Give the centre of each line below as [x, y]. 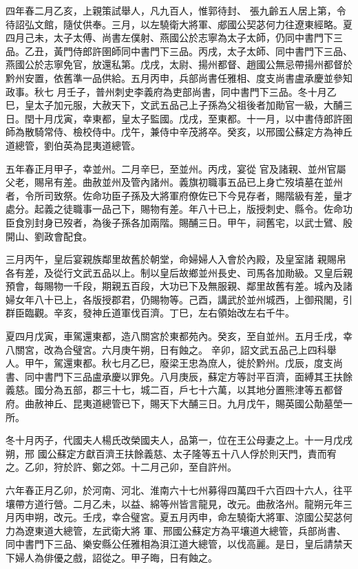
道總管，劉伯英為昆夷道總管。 [73, 145]
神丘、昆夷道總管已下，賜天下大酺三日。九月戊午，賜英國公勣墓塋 [193, 404]
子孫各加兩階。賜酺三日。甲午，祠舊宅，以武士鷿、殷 [232, 222]
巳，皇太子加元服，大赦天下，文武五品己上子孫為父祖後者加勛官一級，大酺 [174, 105]
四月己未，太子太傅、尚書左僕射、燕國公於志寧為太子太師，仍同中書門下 [169, 37]
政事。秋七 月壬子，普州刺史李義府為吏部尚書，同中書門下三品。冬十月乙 [171, 91]
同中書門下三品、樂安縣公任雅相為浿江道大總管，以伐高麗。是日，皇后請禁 [174, 544]
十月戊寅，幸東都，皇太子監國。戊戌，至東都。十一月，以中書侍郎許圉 [193, 118]
